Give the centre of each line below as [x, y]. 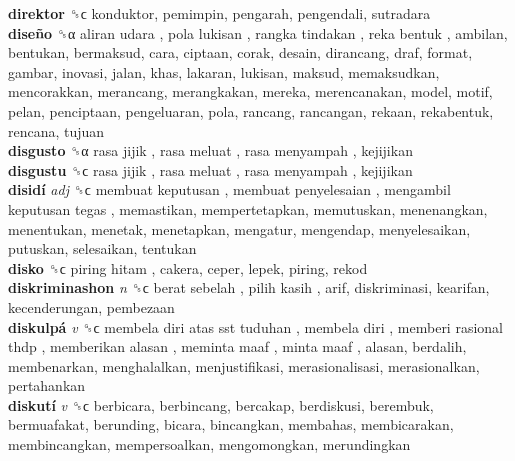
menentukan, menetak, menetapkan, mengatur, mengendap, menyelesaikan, [239, 228]
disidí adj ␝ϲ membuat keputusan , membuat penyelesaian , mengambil [229, 189]
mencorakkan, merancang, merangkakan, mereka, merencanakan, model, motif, [250, 91]
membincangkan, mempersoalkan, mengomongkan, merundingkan [209, 444]
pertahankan [47, 385]
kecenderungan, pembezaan [91, 306]
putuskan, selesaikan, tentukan [102, 248]
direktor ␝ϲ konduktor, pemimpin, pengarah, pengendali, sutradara [219, 13]
